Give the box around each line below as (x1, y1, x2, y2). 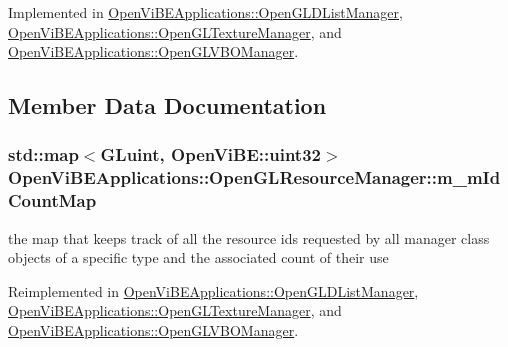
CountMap (8, 188, 97, 213)
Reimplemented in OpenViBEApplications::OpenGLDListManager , (8, 280, 419, 301)
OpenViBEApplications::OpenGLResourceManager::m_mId (8, 165, 501, 190)
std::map (8, 142, 79, 167)
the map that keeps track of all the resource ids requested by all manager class (8, 227, 490, 248)
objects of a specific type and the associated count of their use (8, 247, 389, 268)
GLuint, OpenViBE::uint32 (100, 142, 321, 167)
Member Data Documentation (8, 90, 327, 121)
